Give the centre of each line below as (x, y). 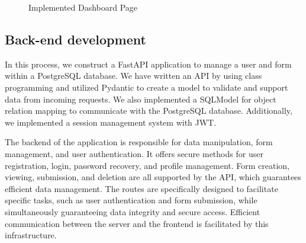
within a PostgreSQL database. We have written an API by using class (133, 76)
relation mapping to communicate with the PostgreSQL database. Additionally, (149, 111)
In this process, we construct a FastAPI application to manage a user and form (148, 64)
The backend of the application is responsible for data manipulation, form (139, 142)
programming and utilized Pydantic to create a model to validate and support (146, 87)
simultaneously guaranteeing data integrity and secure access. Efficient (133, 211)
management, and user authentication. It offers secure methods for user (134, 153)
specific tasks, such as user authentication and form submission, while (131, 200)
